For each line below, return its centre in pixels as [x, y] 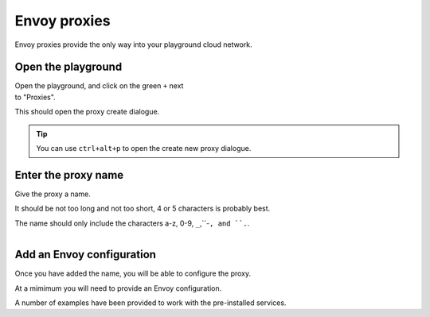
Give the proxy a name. [53, 194]
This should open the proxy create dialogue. [87, 112]
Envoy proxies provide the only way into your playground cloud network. [133, 44]
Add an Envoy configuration [86, 255]
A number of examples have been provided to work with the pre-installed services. [150, 303]
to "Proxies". [35, 97]
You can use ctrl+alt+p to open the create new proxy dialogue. [144, 149]
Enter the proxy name [69, 175]
